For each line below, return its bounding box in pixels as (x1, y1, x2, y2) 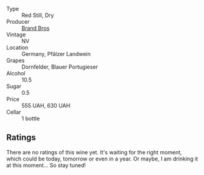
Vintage (6, 31, 26, 38)
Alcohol (6, 70, 26, 77)
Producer (6, 18, 30, 25)
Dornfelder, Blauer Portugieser (21, 63, 99, 70)
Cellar (6, 109, 21, 115)
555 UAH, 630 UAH (21, 102, 71, 109)
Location (6, 44, 29, 51)
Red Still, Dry (21, 12, 54, 19)
